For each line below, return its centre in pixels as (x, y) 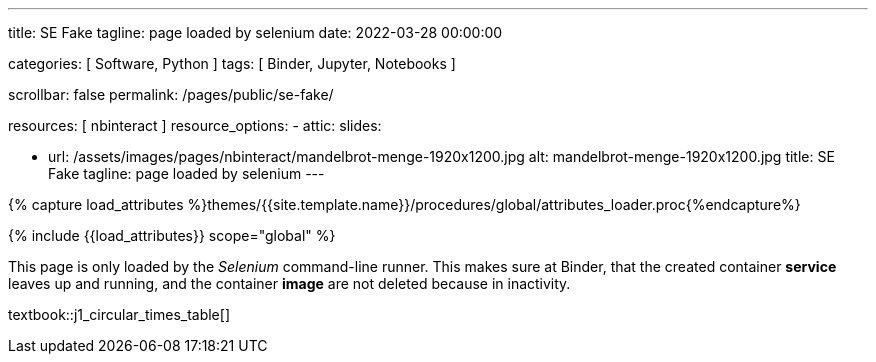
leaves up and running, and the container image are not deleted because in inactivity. (289, 283)
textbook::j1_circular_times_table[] (119, 314)
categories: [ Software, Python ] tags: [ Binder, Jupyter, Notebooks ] (232, 63)
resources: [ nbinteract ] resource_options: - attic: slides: (195, 125)
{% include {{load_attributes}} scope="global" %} (172, 235)
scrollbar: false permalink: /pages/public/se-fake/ (171, 94)
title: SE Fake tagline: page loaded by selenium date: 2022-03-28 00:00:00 (255, 32)
